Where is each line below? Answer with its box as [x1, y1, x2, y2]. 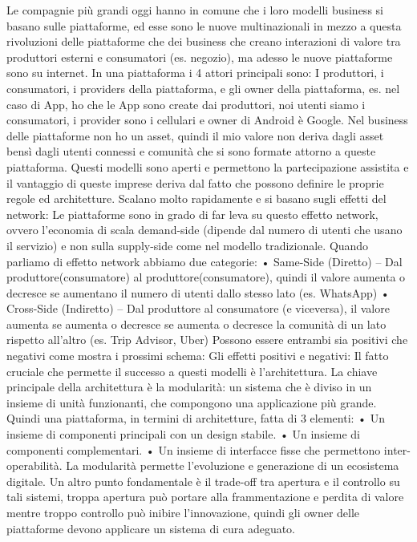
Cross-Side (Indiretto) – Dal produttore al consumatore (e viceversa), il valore [6, 300, 390, 317]
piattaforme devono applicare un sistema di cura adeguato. [6, 520, 296, 536]
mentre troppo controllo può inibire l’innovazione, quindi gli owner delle [6, 504, 360, 520]
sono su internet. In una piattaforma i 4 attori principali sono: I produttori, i [6, 64, 384, 81]
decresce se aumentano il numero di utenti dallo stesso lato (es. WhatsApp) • [6, 284, 390, 301]
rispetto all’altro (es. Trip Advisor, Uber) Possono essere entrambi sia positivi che [6, 331, 408, 348]
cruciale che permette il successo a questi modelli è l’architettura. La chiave [6, 362, 378, 379]
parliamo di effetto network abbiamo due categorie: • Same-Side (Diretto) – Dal [6, 253, 403, 269]
